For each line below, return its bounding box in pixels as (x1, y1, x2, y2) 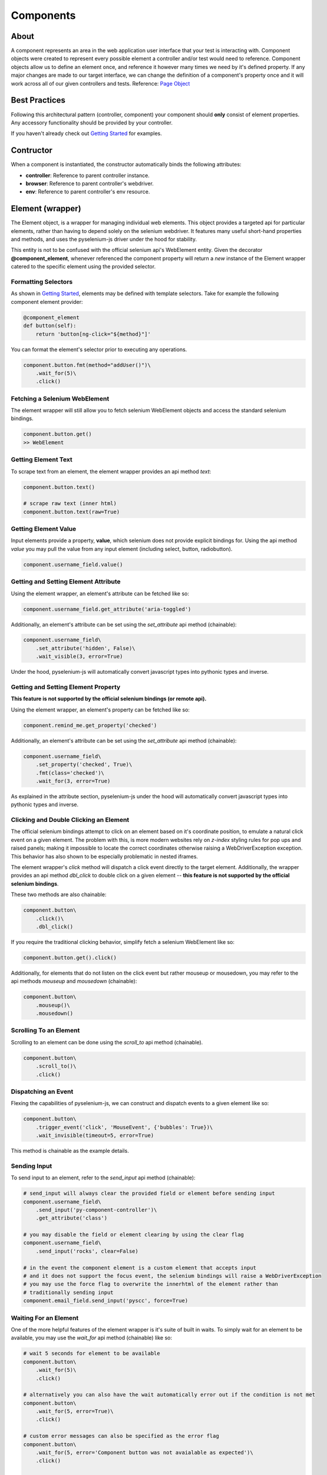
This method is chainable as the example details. (11, 1148, 129, 1155)
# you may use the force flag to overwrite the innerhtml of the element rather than (23, 1281, 278, 1287)
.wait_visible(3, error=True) (35, 653, 123, 660)
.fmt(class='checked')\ (35, 769, 104, 776)
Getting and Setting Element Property (11, 683, 121, 691)
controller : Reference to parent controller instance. (25, 172, 150, 179)
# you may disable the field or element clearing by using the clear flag (23, 1231, 245, 1238)
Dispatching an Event (11, 1087, 74, 1096)
